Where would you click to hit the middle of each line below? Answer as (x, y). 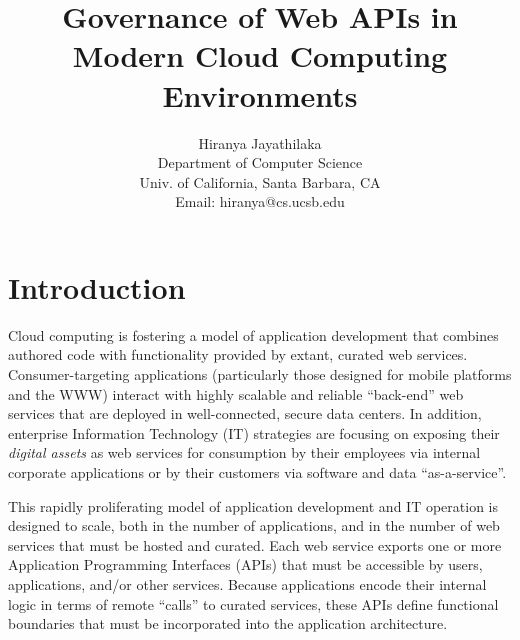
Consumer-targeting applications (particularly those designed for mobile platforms (260, 374)
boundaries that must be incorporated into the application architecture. (228, 623)
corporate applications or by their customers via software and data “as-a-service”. (257, 471)
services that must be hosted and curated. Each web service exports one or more (255, 544)
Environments (260, 94)
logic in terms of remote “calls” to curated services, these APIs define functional (253, 603)
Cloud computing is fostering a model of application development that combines (253, 334)
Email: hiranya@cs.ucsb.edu (260, 201)
